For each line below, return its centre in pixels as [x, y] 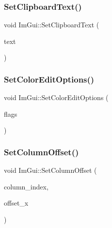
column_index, [26, 186]
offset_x [16, 203]
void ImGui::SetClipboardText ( [52, 25]
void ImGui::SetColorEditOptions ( [56, 97]
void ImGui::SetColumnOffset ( [50, 170]
